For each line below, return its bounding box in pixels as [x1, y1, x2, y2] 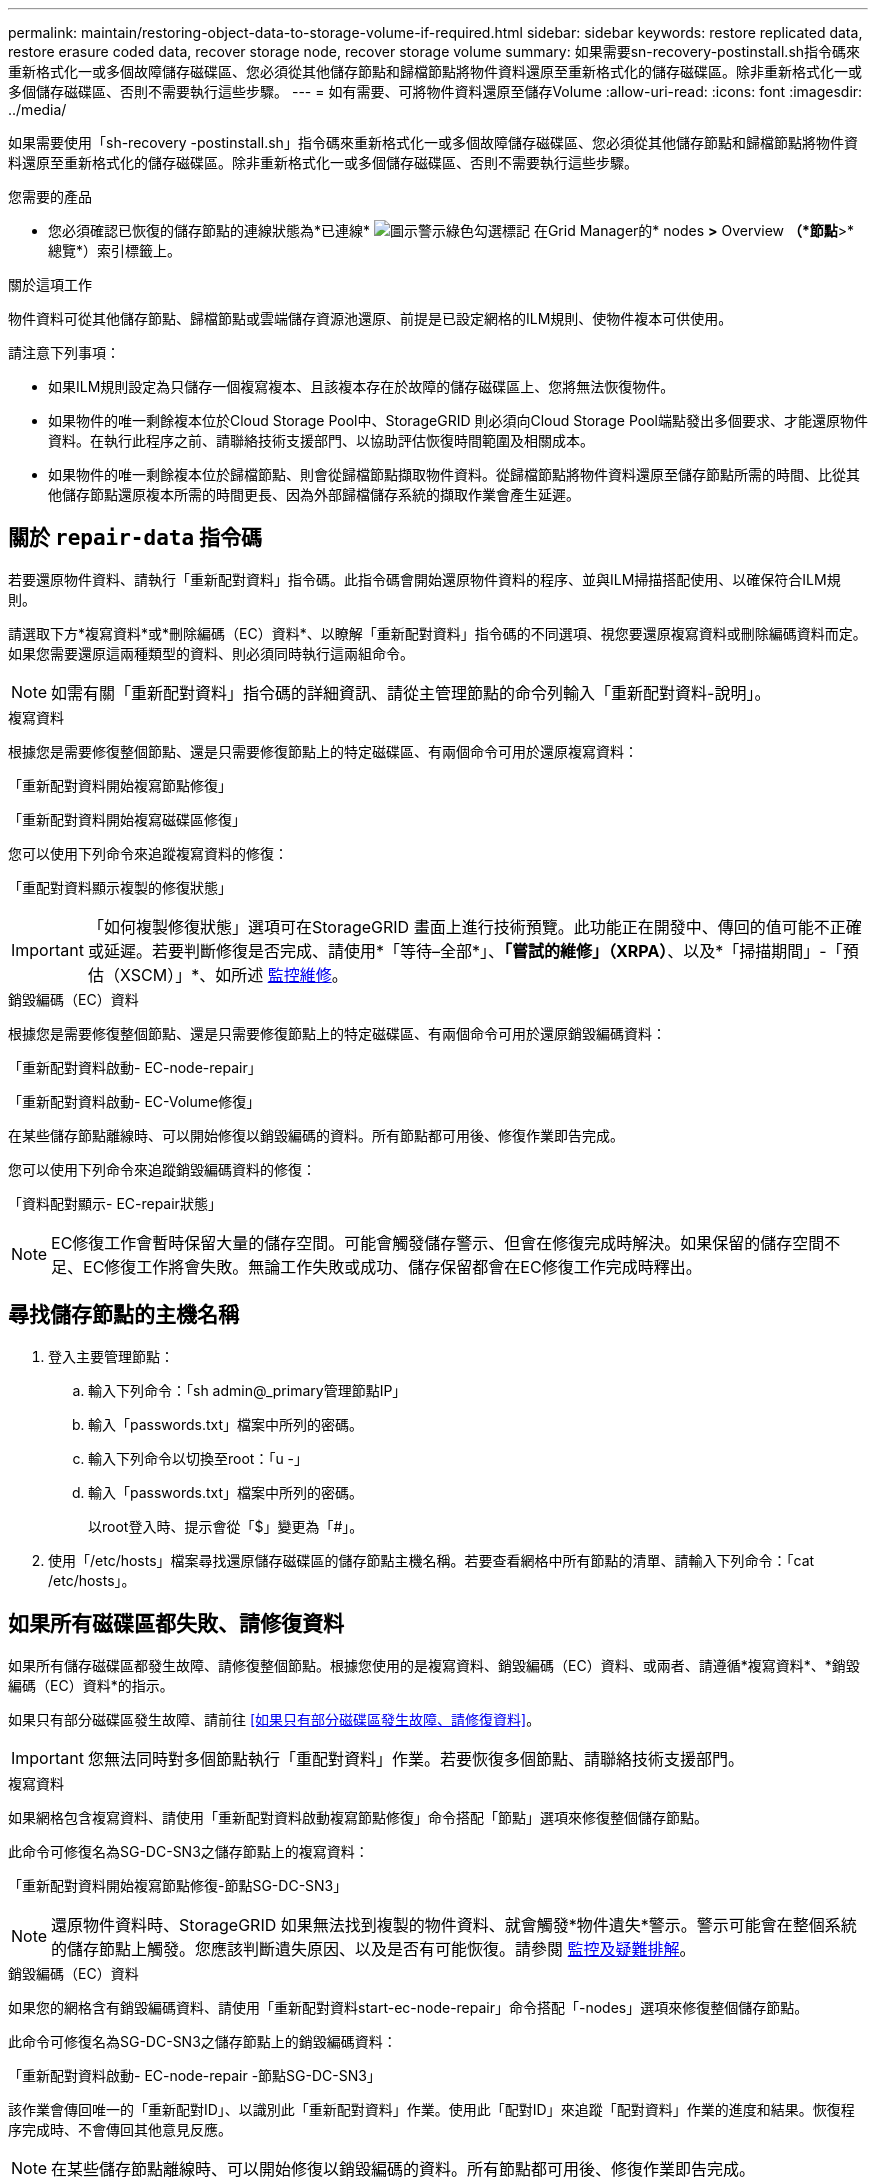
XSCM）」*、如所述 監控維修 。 [119, 964, 348, 985]
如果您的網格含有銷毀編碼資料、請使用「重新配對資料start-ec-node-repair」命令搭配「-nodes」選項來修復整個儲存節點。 [8, 1998, 809, 2016]
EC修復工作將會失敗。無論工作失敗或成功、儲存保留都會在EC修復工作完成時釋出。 [83, 1256, 702, 1277]
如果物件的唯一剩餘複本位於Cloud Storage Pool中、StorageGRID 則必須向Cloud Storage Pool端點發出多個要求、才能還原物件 [48, 412, 868, 429]
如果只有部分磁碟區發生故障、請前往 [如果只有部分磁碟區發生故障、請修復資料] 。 [8, 1710, 541, 1728]
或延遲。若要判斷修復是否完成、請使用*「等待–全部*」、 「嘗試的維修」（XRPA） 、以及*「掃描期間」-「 [87, 940, 843, 961]
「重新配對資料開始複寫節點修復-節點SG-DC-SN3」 [8, 1876, 348, 1894]
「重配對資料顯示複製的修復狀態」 [8, 878, 232, 896]
